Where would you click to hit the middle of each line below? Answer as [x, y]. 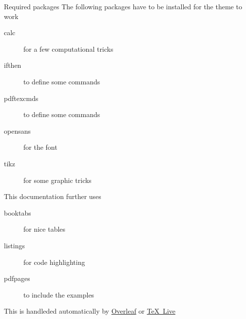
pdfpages [17, 278]
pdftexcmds [21, 98]
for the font [40, 147]
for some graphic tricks [57, 180]
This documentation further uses [53, 196]
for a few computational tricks [68, 49]
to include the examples [59, 294]
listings [14, 245]
